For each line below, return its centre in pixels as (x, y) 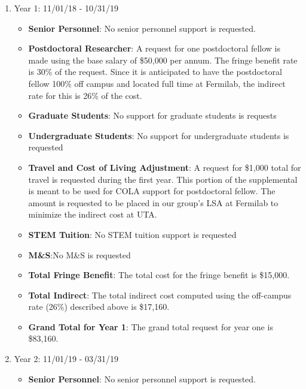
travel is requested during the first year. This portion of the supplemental (163, 179)
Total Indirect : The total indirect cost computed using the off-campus (160, 295)
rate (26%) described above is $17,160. (99, 307)
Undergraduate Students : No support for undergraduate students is (159, 135)
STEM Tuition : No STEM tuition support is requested (132, 234)
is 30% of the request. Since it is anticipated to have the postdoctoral (155, 72)
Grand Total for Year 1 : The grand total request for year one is (151, 326)
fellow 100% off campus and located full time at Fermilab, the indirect (157, 83)
